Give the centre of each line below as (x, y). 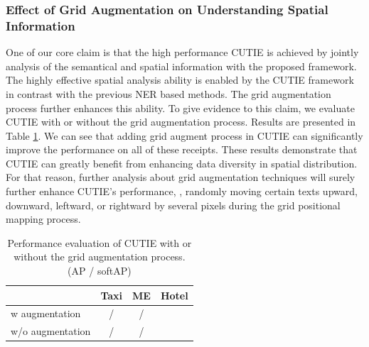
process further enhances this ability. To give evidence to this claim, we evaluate (180, 108)
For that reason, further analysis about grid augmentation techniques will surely (181, 177)
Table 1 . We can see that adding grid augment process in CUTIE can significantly (184, 135)
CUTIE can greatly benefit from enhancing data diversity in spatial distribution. (182, 163)
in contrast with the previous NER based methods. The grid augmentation (169, 93)
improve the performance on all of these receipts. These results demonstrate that (182, 149)
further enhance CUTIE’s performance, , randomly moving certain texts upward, (182, 191)
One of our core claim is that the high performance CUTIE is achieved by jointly (182, 52)
